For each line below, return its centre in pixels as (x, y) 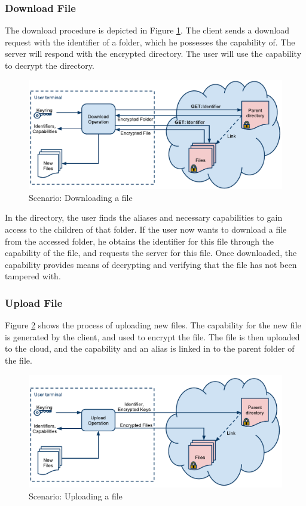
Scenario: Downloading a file (81, 197)
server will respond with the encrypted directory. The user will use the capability (153, 54)
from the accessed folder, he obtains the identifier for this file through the (140, 241)
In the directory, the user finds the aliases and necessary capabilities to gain (144, 217)
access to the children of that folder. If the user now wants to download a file (146, 229)
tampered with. (33, 276)
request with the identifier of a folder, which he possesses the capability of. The (150, 42)
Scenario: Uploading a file (76, 496)
